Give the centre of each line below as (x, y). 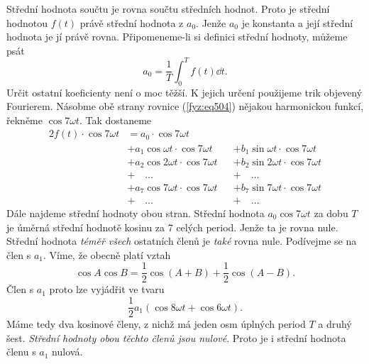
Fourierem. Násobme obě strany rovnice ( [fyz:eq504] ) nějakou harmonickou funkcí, (185, 106)
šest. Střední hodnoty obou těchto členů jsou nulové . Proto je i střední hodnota (176, 337)
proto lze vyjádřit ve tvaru (107, 289)
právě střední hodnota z (132, 22)
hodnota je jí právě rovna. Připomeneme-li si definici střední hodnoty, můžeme (177, 37)
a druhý (335, 324)
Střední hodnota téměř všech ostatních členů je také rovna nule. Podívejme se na (182, 241)
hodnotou (27, 22)
